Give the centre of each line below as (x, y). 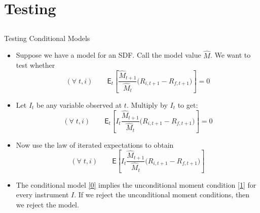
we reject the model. (47, 204)
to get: (188, 104)
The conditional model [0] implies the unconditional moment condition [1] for (136, 184)
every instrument (42, 195)
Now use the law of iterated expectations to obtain (95, 144)
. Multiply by (147, 104)
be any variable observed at (79, 104)
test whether (35, 65)
